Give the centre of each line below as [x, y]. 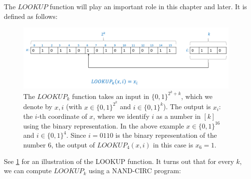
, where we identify [121, 116]
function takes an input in [110, 96]
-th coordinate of [62, 116]
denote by [38, 106]
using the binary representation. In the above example [104, 125]
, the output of [73, 144]
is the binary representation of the [166, 135]
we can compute [28, 171]
